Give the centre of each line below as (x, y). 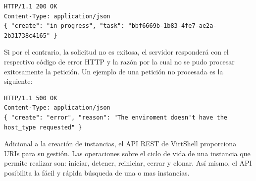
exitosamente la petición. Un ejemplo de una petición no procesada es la (114, 71)
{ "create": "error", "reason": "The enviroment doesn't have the (116, 117)
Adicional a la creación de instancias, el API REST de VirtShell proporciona (120, 144)
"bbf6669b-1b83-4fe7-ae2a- (172, 26)
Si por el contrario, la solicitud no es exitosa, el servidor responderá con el (116, 52)
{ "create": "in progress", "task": (64, 26)
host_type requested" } (43, 127)
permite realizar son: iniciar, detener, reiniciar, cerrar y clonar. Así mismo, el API (128, 163)
